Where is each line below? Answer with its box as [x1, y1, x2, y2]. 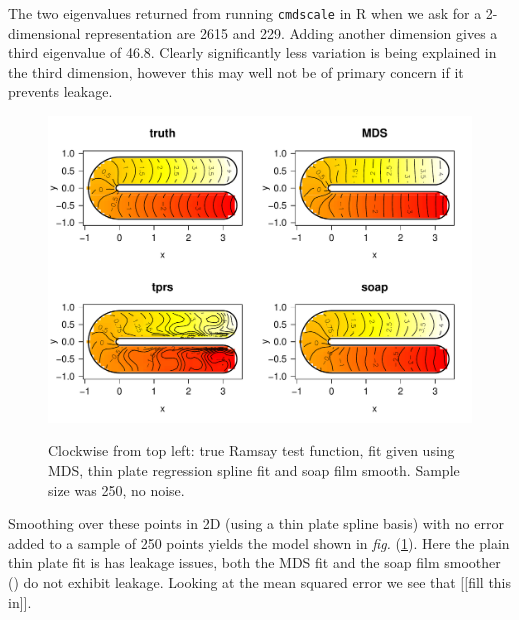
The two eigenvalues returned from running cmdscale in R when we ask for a [8, 3, 482, 23]
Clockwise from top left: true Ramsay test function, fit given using [48, 440, 455, 461]
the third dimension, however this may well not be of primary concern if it [8, 61, 464, 82]
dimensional [8, 22, 81, 43]
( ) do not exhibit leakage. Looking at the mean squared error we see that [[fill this [8, 572, 512, 592]
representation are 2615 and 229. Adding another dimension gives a [85, 22, 498, 43]
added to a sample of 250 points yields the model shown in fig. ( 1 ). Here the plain [8, 532, 510, 553]
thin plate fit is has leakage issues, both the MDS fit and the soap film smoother [8, 552, 501, 573]
